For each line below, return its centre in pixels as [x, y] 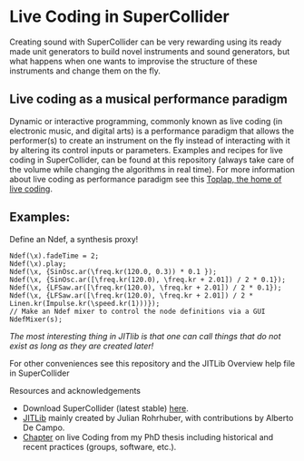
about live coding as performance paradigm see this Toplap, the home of [146, 179]
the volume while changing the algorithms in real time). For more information [152, 169]
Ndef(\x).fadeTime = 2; [54, 256]
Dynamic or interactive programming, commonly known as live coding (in [146, 121]
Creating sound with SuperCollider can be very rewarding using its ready [146, 42]
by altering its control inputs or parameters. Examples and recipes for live [147, 150]
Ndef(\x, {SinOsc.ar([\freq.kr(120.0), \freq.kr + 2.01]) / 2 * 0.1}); [147, 280]
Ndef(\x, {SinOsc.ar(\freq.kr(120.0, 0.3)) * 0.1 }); [113, 271]
